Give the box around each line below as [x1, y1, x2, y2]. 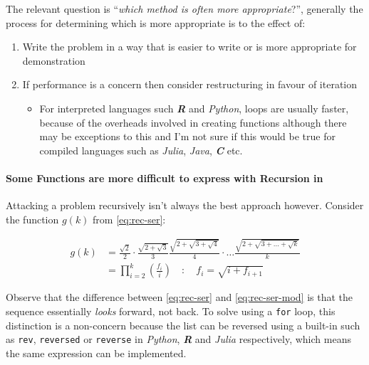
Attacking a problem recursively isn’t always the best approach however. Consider [6, 198, 364, 213]
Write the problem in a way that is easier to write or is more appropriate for [22, 39, 357, 54]
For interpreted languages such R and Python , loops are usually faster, [39, 100, 349, 115]
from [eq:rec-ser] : [93, 211, 166, 226]
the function [6, 211, 59, 226]
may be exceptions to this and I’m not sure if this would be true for [39, 129, 336, 144]
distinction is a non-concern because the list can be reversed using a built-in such [6, 317, 360, 332]
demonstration [22, 53, 85, 68]
